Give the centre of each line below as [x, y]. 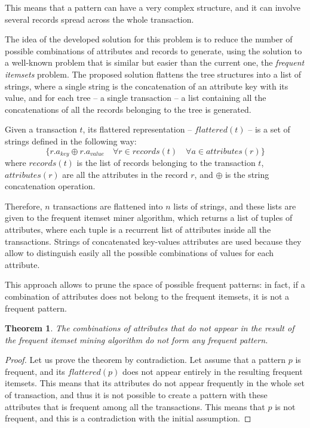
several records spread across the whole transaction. [99, 19]
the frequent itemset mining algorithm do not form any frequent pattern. [136, 339]
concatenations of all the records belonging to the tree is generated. [128, 109]
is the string [247, 174]
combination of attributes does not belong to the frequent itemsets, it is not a [147, 296]
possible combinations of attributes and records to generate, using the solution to [154, 50]
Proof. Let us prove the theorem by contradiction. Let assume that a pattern [145, 360]
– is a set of [269, 129]
